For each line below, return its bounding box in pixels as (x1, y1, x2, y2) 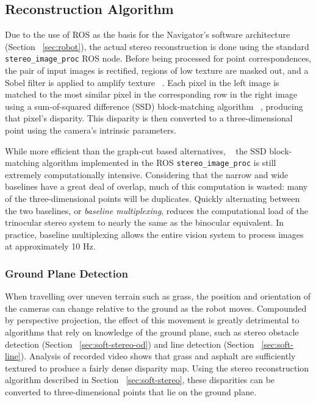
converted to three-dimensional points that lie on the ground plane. (5, 385, 257, 398)
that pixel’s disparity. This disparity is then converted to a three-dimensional (5, 112, 293, 124)
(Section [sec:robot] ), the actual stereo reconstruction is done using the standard (5, 40, 309, 52)
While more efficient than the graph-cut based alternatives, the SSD (5, 144, 267, 157)
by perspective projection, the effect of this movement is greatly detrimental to (5, 314, 300, 326)
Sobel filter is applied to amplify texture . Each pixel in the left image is (5, 76, 279, 88)
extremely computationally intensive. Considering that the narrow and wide (5, 168, 289, 181)
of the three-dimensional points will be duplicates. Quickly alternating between (5, 192, 300, 205)
